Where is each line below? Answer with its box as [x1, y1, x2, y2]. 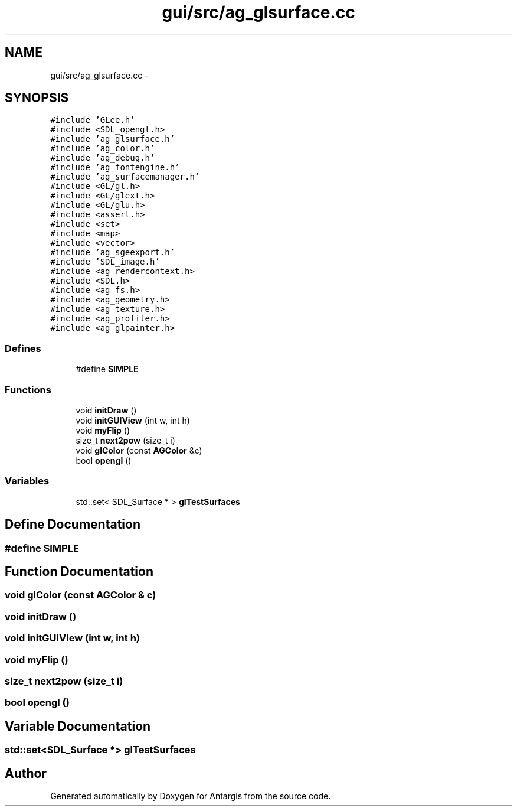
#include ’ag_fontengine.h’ [50, 162, 180, 172]
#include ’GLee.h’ [50, 115, 135, 125]
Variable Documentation [5, 718, 151, 734]
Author [5, 766, 47, 781]
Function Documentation [5, 564, 153, 579]
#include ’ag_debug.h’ [50, 153, 155, 163]
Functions [5, 383, 51, 396]
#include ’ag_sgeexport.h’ [50, 247, 175, 258]
